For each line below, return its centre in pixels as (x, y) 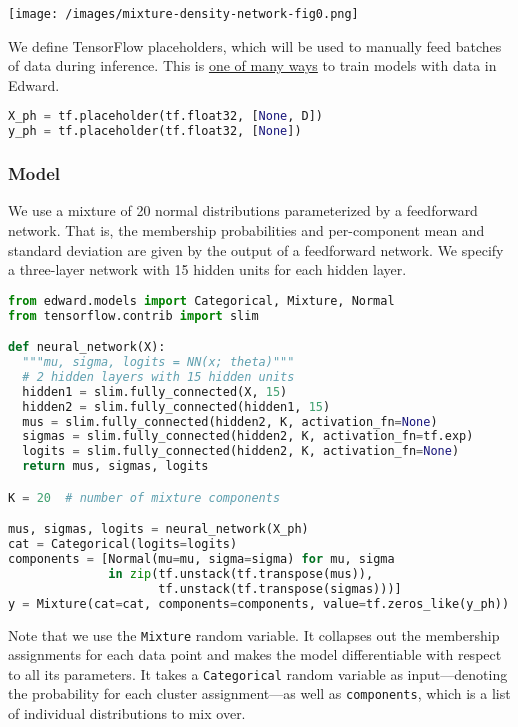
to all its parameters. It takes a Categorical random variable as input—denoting (258, 673)
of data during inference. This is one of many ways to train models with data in (252, 65)
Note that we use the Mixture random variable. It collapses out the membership (254, 634)
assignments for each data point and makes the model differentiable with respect (255, 654)
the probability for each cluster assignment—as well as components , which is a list (259, 693)
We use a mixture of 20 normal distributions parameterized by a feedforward (243, 210)
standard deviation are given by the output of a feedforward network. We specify (256, 249)
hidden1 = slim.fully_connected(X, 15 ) (155, 391)
